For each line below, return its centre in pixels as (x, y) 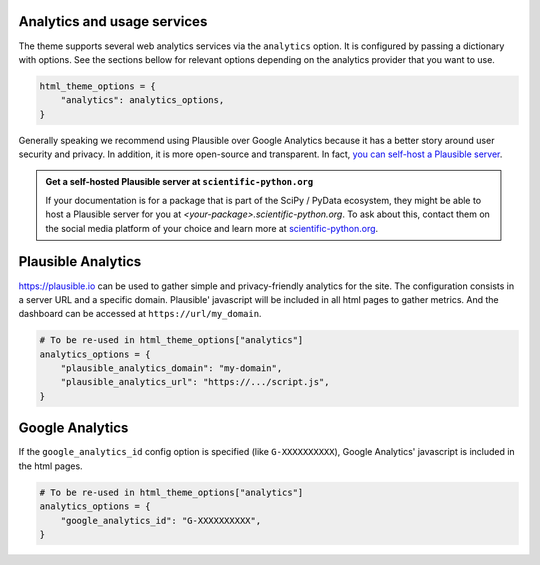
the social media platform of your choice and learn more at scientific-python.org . (212, 228)
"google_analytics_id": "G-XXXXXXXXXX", (161, 520)
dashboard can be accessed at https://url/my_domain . (140, 314)
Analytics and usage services (113, 21)
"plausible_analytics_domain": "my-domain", (171, 368)
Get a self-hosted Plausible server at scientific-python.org (179, 182)
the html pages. (51, 466)
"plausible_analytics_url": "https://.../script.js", (195, 382)
